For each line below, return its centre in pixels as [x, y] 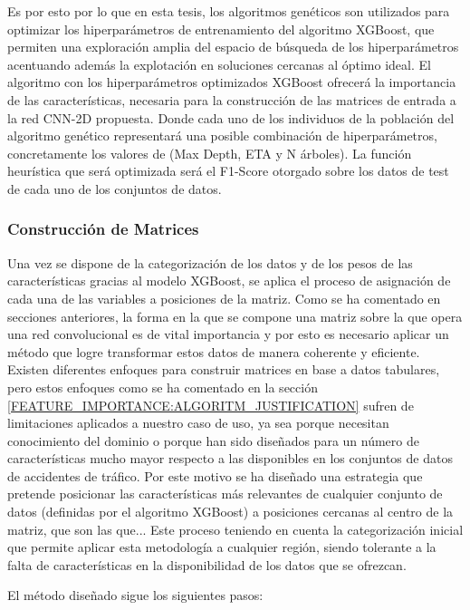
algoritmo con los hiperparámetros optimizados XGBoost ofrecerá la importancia [232, 82]
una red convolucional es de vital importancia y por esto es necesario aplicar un [228, 334]
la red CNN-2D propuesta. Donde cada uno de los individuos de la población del [231, 117]
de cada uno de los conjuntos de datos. [115, 188]
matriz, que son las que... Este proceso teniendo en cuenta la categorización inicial [235, 529]
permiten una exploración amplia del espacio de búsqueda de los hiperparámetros [233, 47]
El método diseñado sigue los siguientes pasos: [135, 595]
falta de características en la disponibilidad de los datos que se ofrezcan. [207, 564]
